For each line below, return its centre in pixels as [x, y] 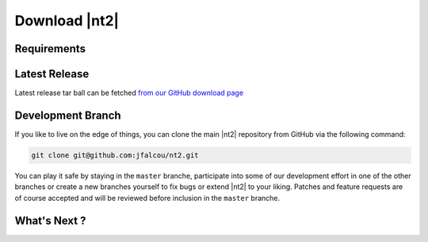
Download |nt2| [67, 21]
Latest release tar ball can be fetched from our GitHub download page [129, 93]
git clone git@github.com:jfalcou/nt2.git [115, 155]
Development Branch [68, 115]
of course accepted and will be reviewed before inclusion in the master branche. [147, 198]
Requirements [50, 49]
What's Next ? [50, 220]
